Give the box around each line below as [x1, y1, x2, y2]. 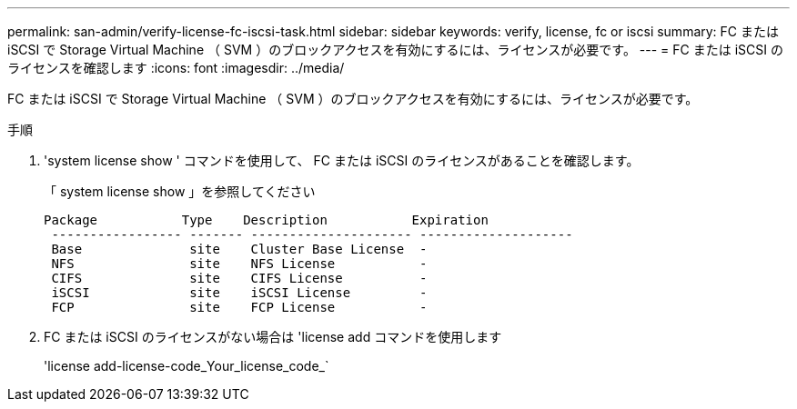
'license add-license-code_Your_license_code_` [44, 358, 329, 374]
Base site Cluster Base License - [51, 242, 428, 256]
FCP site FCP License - [51, 300, 428, 314]
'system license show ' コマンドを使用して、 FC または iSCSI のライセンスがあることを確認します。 [44, 153, 640, 168]
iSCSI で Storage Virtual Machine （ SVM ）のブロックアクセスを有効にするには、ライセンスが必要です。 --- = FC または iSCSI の [7, 42, 783, 57]
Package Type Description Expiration [44, 213, 489, 227]
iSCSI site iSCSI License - [51, 285, 428, 300]
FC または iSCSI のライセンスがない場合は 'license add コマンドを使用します [44, 329, 502, 344]
